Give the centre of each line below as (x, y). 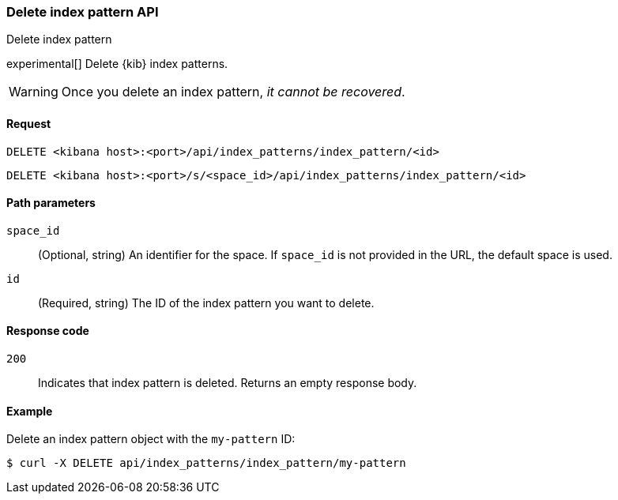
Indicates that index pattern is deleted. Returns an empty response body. (228, 383)
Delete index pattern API (83, 12)
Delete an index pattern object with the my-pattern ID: (151, 439)
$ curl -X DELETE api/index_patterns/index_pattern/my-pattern (206, 463)
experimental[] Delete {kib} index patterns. (117, 64)
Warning (34, 92)
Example (30, 411)
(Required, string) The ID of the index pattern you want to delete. (206, 303)
